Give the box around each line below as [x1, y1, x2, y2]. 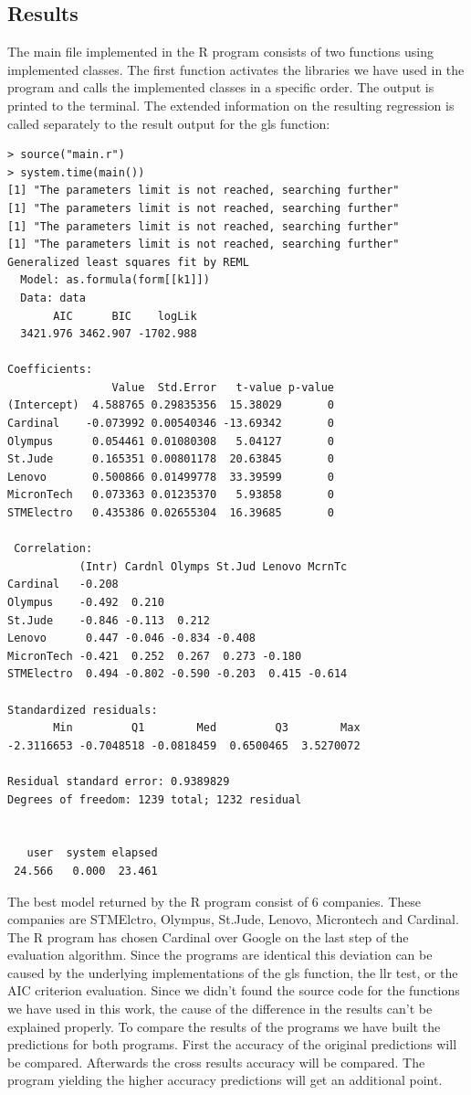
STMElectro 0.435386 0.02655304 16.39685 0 [7, 506, 334, 520]
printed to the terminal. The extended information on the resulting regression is [7, 95, 455, 114]
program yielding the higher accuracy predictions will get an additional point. [7, 1070, 443, 1090]
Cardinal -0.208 [7, 578, 119, 591]
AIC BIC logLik [53, 309, 197, 323]
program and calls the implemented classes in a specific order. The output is [7, 78, 434, 97]
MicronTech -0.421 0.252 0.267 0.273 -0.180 [7, 649, 302, 663]
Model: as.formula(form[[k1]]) [20, 273, 210, 287]
